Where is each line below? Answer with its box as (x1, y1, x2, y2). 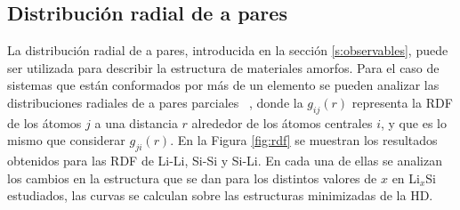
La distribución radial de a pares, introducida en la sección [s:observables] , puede (7, 41, 448, 60)
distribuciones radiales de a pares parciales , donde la (7, 93, 303, 111)
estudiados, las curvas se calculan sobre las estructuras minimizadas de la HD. (7, 186, 433, 205)
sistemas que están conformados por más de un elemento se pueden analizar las (7, 76, 440, 94)
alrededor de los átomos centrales (191, 113, 373, 132)
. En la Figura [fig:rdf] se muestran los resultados (170, 131, 438, 149)
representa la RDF (351, 93, 453, 111)
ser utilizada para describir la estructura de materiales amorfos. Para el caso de (7, 58, 440, 77)
